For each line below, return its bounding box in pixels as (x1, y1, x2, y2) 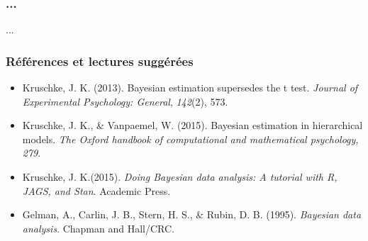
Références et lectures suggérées (6, 52, 194, 69)
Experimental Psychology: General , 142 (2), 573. (22, 94, 228, 108)
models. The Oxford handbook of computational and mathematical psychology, (22, 131, 359, 146)
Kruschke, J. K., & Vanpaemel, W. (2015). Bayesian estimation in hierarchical (22, 118, 363, 133)
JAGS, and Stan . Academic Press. (22, 183, 171, 198)
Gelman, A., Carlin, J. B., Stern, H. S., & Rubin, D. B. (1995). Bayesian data (22, 207, 362, 222)
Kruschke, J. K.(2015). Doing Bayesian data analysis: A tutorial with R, (22, 169, 338, 184)
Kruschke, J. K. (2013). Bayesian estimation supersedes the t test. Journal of (22, 80, 358, 95)
